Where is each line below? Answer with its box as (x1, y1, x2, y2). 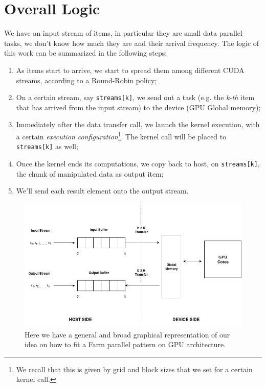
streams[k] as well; (16, 141, 78, 152)
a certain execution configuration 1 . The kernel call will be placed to (16, 129, 227, 141)
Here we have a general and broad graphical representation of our (25, 329, 230, 340)
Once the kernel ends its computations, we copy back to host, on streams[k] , (16, 158, 260, 168)
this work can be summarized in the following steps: (4, 47, 167, 58)
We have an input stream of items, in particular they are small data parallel (4, 28, 242, 38)
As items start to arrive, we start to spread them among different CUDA (16, 64, 245, 75)
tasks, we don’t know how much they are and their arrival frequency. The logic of (4, 37, 259, 48)
